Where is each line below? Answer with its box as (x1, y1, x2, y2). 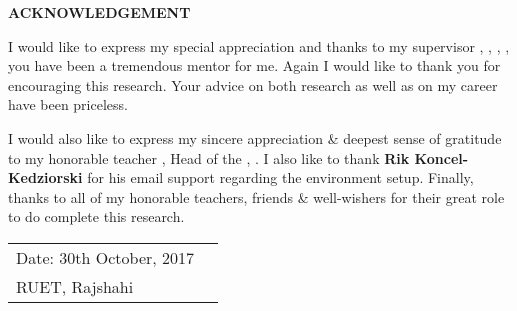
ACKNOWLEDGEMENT (8, 2, 191, 22)
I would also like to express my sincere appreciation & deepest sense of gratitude (8, 127, 502, 148)
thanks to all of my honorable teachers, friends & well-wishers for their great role (8, 186, 505, 207)
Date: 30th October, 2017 (16, 245, 195, 269)
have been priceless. (8, 94, 128, 115)
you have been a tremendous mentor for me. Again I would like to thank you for (8, 55, 501, 76)
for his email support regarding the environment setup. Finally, (87, 167, 474, 188)
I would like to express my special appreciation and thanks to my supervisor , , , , (8, 35, 510, 56)
